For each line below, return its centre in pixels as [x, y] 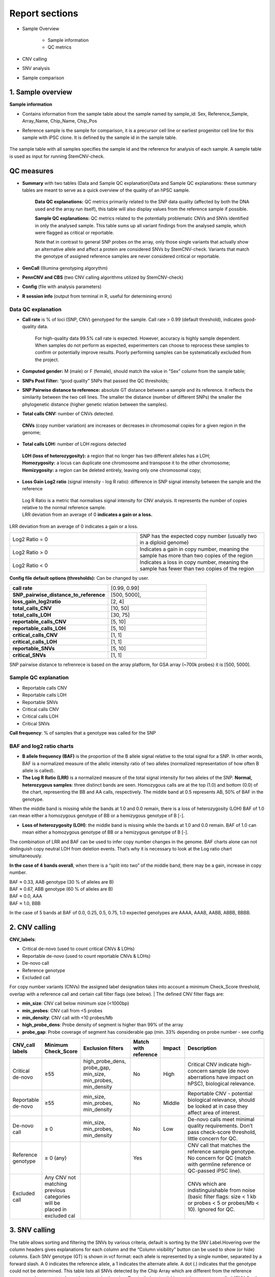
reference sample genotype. [222, 1152]
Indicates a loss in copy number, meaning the [194, 562]
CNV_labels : [23, 939]
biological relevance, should [221, 1100]
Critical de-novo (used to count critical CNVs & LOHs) [78, 949]
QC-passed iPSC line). [214, 1171]
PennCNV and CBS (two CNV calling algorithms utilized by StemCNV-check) [103, 277]
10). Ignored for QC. [211, 1210]
